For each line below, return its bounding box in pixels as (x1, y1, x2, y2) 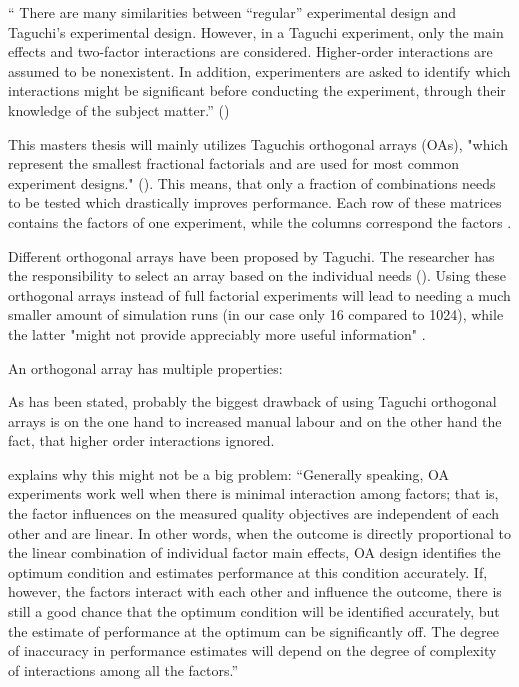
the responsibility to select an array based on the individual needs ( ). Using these (8, 265, 507, 286)
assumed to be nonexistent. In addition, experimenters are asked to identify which (8, 60, 511, 81)
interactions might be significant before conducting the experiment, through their (8, 80, 506, 101)
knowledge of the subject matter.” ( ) (8, 99, 230, 120)
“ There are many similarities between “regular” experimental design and (8, 2, 457, 22)
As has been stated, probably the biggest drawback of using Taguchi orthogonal (8, 391, 497, 412)
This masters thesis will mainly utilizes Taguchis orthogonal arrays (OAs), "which (8, 133, 508, 154)
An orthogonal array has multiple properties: (8, 357, 283, 378)
